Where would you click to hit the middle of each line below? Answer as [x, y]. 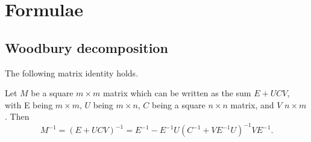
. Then [17, 116]
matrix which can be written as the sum [177, 93]
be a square [52, 93]
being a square [179, 104]
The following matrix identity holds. [72, 73]
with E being [29, 104]
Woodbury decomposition [86, 47]
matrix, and [252, 104]
